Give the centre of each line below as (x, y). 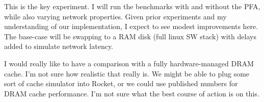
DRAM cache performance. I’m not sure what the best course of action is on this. (132, 93)
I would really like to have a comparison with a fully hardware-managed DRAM (129, 63)
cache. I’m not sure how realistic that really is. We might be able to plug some (127, 73)
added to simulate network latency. (59, 46)
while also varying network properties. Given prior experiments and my (115, 16)
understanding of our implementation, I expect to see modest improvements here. (131, 26)
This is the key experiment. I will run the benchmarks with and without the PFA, (132, 6)
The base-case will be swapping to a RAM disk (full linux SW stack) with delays (130, 36)
